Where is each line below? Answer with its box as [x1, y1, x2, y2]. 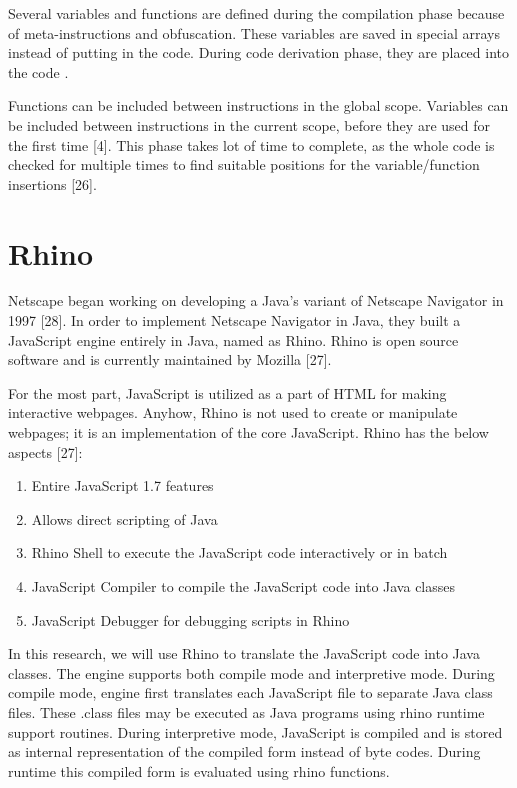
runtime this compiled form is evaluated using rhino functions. [8, 760, 390, 781]
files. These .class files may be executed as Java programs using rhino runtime [8, 701, 485, 722]
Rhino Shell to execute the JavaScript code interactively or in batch [31, 542, 448, 563]
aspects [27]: [8, 441, 83, 462]
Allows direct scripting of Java [31, 508, 218, 529]
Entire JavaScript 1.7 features [31, 475, 214, 496]
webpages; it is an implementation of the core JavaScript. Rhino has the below [8, 422, 489, 443]
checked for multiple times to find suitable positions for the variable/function [8, 154, 480, 175]
